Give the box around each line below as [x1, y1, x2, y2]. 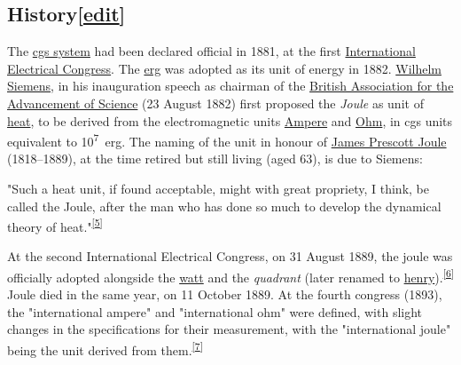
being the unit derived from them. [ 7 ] [7, 338, 203, 359]
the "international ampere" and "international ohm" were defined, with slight [7, 302, 423, 321]
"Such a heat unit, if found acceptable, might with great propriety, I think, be [7, 179, 429, 198]
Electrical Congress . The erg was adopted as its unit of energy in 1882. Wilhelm [7, 59, 441, 77]
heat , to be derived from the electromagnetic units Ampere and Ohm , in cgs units [7, 111, 453, 130]
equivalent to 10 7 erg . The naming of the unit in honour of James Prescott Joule [7, 130, 447, 150]
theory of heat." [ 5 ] [7, 215, 103, 235]
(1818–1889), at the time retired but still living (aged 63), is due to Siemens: [7, 149, 423, 168]
